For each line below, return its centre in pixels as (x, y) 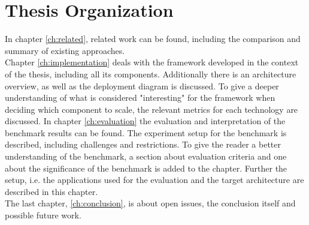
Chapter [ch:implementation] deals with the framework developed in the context (152, 62)
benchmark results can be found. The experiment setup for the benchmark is (146, 132)
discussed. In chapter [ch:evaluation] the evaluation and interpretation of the (145, 121)
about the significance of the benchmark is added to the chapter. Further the (146, 168)
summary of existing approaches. (65, 50)
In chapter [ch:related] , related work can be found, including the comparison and (153, 39)
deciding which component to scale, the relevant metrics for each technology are (152, 109)
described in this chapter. (51, 191)
